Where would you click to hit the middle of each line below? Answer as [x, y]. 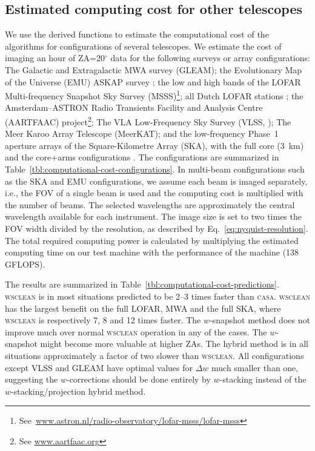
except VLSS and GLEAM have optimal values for [99, 367]
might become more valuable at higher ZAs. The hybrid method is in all [174, 344]
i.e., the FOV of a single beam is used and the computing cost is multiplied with [154, 193]
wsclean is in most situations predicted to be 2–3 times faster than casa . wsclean [157, 296]
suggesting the [31, 379]
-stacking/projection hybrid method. [78, 391]
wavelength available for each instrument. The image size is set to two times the [153, 216]
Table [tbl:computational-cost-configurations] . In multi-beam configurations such [155, 169]
